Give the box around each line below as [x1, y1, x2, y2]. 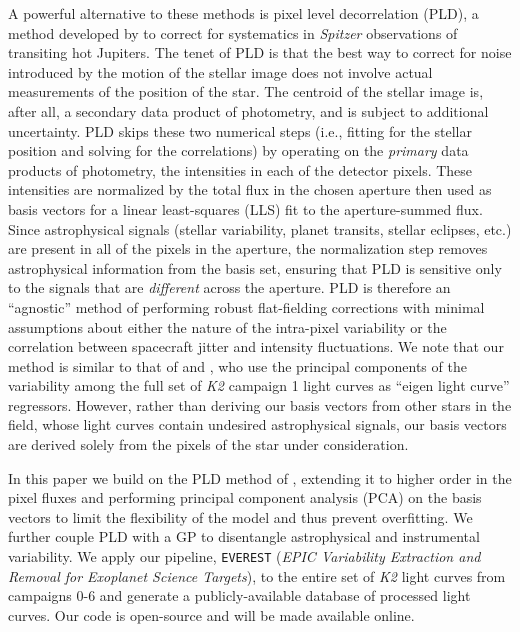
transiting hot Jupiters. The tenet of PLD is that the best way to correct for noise [8, 42, 512, 63]
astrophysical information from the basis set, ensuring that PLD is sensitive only [8, 257, 502, 278]
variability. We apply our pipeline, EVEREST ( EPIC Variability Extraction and [8, 546, 481, 567]
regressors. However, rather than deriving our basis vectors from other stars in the [8, 394, 512, 415]
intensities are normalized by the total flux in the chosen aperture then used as [8, 179, 492, 200]
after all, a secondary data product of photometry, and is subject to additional [8, 100, 489, 121]
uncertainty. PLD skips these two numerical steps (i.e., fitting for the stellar [8, 120, 472, 141]
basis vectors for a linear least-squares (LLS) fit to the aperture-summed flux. [8, 198, 483, 219]
